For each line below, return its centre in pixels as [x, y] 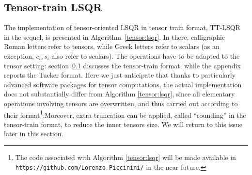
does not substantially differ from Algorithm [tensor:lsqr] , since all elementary [119, 94]
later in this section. [34, 134]
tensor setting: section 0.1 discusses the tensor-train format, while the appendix [122, 65]
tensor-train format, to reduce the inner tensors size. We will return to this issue [123, 124]
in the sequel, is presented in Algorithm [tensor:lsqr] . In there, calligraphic [115, 37]
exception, [19, 56]
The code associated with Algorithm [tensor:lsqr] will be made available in [126, 157]
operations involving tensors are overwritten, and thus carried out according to [121, 103]
